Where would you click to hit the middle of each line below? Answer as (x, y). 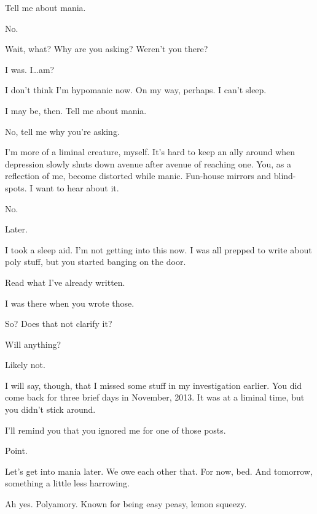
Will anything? (33, 344)
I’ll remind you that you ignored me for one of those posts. (115, 430)
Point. (16, 451)
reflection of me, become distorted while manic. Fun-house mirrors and (138, 176)
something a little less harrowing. (67, 483)
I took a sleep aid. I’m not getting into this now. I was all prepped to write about (158, 249)
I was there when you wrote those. (70, 303)
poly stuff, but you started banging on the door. (96, 262)
